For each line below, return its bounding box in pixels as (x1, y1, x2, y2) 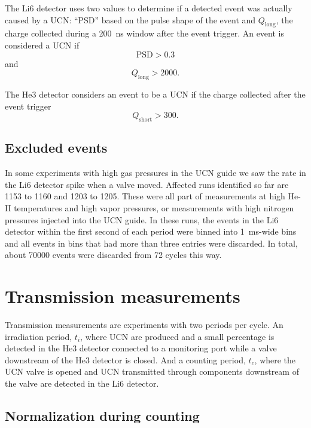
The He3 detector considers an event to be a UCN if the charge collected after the (5, 87, 306, 100)
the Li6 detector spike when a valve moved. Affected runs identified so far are (5, 178, 289, 190)
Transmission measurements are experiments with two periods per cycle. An (5, 318, 283, 331)
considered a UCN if (5, 38, 80, 51)
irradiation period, (5, 330, 72, 342)
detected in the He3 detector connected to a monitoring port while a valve (5, 342, 277, 354)
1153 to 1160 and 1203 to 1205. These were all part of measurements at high (5, 190, 285, 202)
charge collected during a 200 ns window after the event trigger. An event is (5, 27, 284, 40)
